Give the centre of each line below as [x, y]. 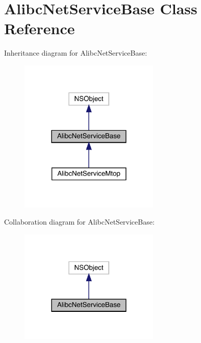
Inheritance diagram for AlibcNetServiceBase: [76, 53]
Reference [40, 28]
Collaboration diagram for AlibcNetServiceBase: [79, 222]
